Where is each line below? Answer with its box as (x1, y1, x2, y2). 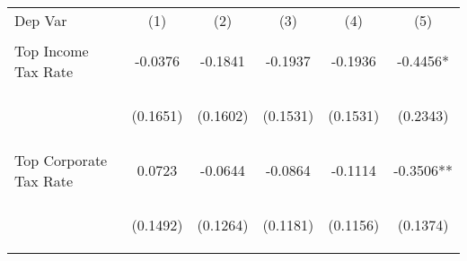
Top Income (14, 39, 89, 61)
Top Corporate (14, 149, 108, 170)
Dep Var (14, 10, 67, 30)
